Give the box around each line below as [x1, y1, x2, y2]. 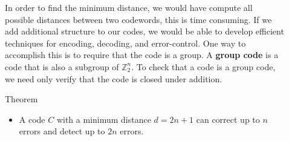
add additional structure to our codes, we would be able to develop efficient [5, 25, 284, 38]
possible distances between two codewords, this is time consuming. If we [5, 13, 272, 25]
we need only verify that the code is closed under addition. [5, 72, 222, 85]
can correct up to [196, 113, 260, 125]
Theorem [5, 93, 38, 105]
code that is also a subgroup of [5, 60, 119, 73]
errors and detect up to [19, 125, 105, 137]
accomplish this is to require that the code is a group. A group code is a [5, 48, 279, 61]
